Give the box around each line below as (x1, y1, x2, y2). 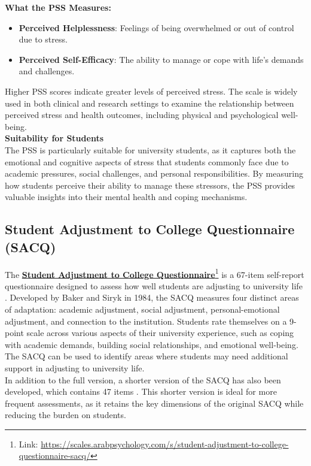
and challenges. (19, 65, 75, 77)
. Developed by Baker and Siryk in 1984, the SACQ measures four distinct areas (5, 291, 299, 304)
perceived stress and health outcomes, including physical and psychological (5, 108, 279, 121)
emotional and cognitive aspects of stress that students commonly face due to (5, 155, 289, 168)
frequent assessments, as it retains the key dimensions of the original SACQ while (5, 397, 304, 409)
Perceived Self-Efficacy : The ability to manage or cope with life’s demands (19, 53, 304, 65)
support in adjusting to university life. (5, 361, 145, 374)
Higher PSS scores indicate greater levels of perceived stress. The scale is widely (5, 84, 298, 97)
